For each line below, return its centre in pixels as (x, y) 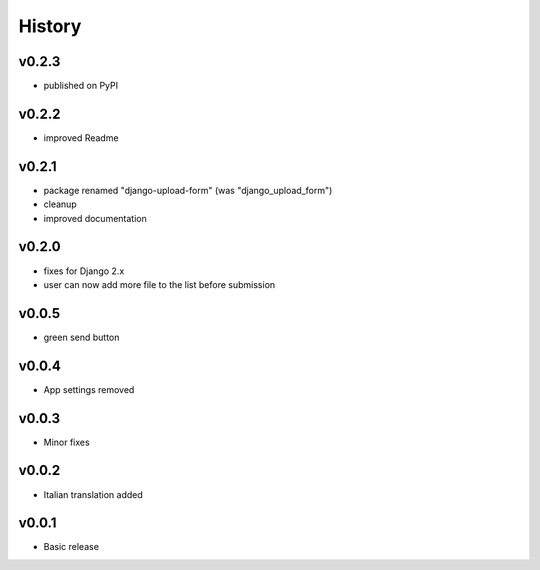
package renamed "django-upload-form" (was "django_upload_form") (188, 190)
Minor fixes (66, 442)
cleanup (60, 204)
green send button (81, 337)
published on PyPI (81, 86)
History (50, 26)
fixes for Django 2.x (84, 271)
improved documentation (95, 218)
